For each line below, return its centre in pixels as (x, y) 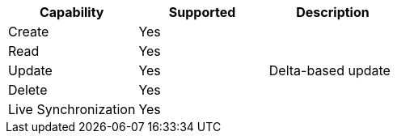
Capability (72, 12)
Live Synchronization (72, 109)
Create (29, 32)
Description (333, 12)
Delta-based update (329, 70)
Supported (202, 12)
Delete (28, 90)
